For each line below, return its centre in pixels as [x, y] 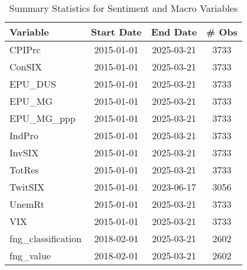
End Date [174, 32]
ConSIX [26, 67]
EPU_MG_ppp [43, 118]
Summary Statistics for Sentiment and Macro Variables [123, 8]
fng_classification [45, 238]
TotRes [24, 170]
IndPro [24, 135]
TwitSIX [27, 187]
